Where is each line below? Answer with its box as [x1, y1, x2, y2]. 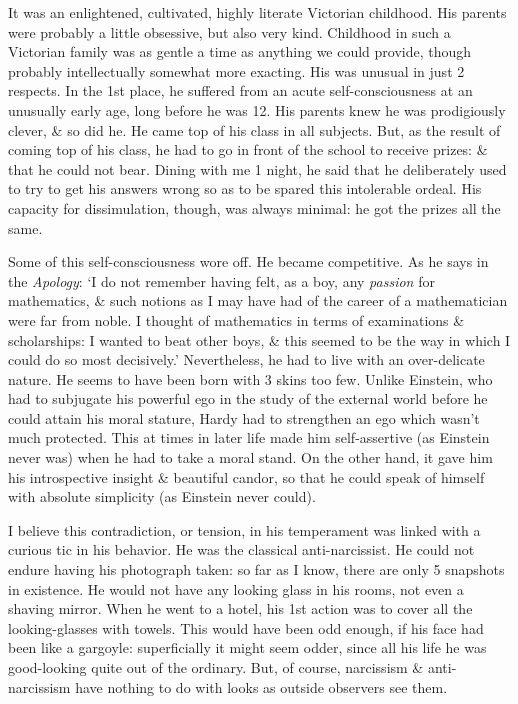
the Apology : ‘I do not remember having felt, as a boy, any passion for [8, 270, 435, 291]
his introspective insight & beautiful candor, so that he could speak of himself [8, 466, 485, 487]
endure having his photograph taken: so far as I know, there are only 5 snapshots [8, 559, 505, 580]
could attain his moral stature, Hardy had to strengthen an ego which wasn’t [8, 407, 480, 428]
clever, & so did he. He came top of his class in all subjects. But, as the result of [8, 119, 501, 140]
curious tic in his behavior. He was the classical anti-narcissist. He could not [8, 539, 475, 560]
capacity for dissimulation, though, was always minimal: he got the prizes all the [8, 197, 501, 218]
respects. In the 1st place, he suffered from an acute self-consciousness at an [8, 80, 473, 101]
